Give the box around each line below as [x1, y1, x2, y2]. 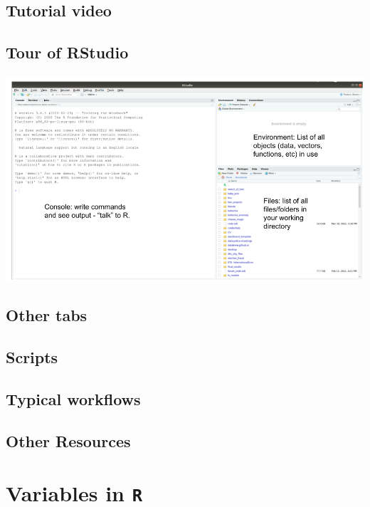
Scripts [6, 346, 58, 368]
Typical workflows [6, 387, 141, 409]
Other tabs [6, 304, 88, 326]
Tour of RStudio [6, 41, 129, 63]
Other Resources [6, 429, 131, 451]
